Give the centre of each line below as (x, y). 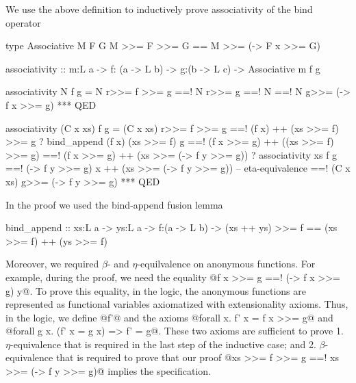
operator (23, 22)
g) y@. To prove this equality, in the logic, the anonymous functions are (156, 290)
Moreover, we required (52, 264)
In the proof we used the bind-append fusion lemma (114, 204)
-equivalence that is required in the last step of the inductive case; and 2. (163, 344)
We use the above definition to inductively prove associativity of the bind (159, 9)
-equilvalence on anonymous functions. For (226, 264)
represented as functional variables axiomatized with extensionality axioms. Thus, (177, 304)
